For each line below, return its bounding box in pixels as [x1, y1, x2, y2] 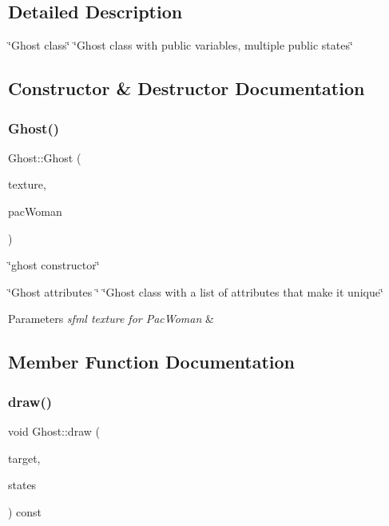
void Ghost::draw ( [8, 422, 100, 439]
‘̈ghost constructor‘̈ [8, 257, 100, 273]
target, [8, 449, 41, 466]
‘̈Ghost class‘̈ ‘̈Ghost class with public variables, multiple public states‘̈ [8, 37, 353, 54]
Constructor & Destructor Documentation [8, 76, 365, 101]
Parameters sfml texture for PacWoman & [8, 310, 214, 327]
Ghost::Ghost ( [8, 149, 81, 165]
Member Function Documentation [8, 349, 296, 374]
